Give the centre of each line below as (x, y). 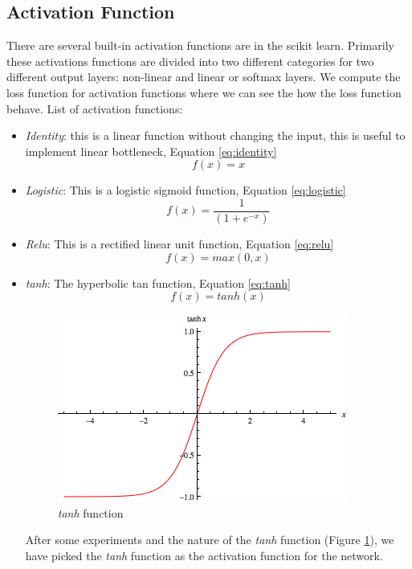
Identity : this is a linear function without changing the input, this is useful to (215, 135)
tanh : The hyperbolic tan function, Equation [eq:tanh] (158, 282)
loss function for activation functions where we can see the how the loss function (204, 92)
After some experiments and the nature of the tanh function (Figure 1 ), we (210, 540)
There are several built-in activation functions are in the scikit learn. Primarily (200, 45)
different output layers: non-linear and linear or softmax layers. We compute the (204, 77)
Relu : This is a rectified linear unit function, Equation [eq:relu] (179, 244)
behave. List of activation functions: (95, 108)
